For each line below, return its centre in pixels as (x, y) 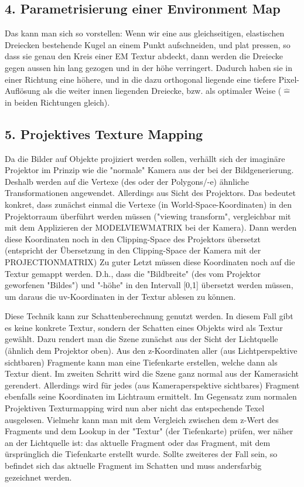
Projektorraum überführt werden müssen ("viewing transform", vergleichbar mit (148, 216)
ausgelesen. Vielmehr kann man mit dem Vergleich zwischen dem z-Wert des (142, 419)
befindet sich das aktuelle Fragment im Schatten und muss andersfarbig (133, 465)
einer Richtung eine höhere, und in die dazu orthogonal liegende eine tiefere (140, 79)
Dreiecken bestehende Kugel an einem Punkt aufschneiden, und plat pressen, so (148, 44)
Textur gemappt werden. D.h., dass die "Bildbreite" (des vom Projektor (133, 273)
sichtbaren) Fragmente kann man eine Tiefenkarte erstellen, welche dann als (141, 362)
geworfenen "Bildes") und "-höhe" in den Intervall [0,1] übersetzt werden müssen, (149, 285)
